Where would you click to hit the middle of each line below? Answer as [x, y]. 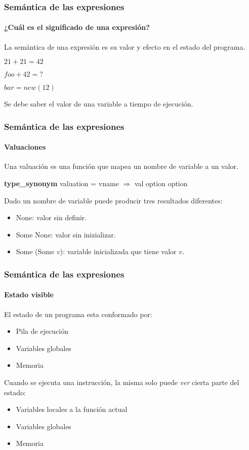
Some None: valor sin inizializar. [66, 234]
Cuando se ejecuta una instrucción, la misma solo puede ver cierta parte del [122, 382]
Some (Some [35, 251]
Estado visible [29, 295]
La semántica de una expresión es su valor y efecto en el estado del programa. [125, 46]
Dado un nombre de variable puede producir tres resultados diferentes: [113, 200]
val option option [161, 183]
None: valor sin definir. [51, 217]
